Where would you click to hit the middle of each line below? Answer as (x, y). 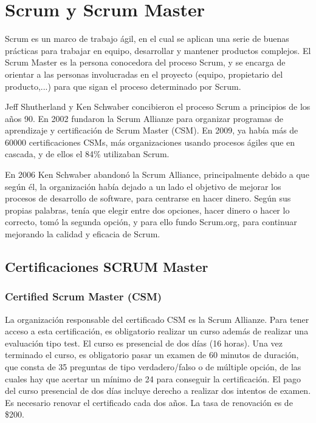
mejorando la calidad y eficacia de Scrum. (83, 234)
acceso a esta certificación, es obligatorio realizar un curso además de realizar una (157, 331)
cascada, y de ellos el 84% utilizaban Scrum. (87, 154)
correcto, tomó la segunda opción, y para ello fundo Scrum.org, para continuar (151, 222)
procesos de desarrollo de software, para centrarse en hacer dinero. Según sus (148, 198)
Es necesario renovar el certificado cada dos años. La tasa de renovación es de (149, 402)
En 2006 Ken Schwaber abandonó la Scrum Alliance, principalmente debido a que (157, 174)
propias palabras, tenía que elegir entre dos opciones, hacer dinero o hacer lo (147, 210)
